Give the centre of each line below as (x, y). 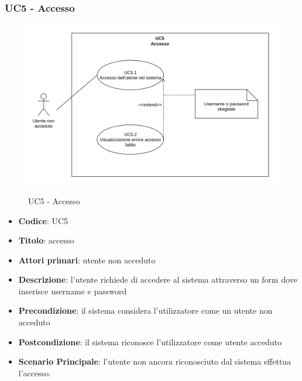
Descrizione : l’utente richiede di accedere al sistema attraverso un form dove (158, 279)
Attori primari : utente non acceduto (87, 260)
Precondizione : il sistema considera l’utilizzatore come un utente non (145, 310)
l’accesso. (35, 373)
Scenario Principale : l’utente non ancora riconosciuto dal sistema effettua (155, 361)
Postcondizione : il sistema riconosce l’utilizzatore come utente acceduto (150, 341)
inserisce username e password (73, 291)
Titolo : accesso (46, 240)
